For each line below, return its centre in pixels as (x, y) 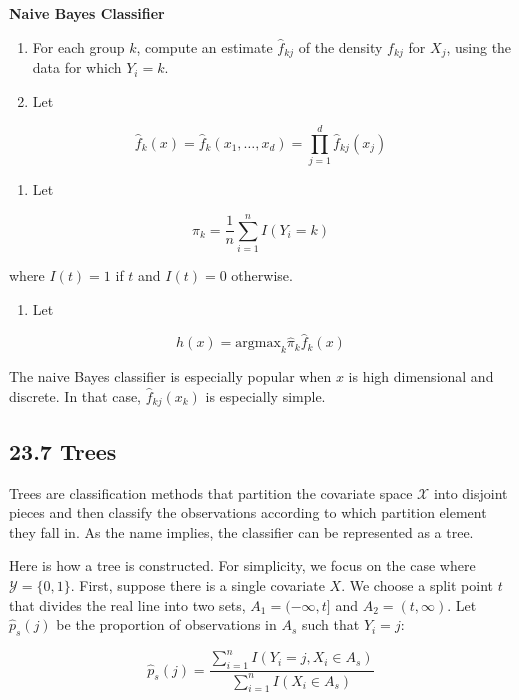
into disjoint (470, 492)
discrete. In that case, (75, 395)
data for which (77, 67)
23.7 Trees (63, 450)
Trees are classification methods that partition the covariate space (211, 492)
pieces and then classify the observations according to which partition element (248, 512)
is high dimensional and (421, 376)
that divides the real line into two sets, (127, 604)
